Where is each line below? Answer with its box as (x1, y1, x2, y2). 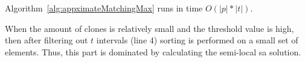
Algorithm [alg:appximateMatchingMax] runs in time (5, 2, 203, 14)
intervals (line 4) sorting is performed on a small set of (96, 34, 298, 46)
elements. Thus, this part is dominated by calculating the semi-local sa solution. (5, 45, 301, 58)
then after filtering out (5, 34, 88, 46)
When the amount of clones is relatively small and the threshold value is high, (5, 22, 294, 34)
